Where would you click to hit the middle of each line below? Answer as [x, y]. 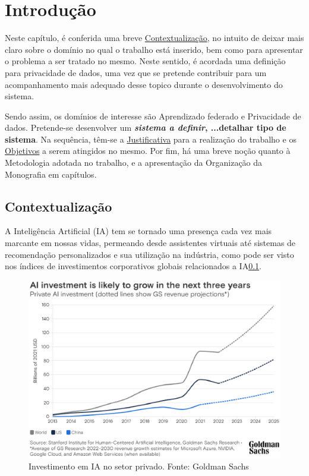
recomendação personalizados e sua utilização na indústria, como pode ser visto [149, 254]
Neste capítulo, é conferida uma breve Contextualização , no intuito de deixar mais [154, 38]
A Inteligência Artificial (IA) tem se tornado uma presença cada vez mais [138, 231]
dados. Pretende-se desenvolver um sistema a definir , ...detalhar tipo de [146, 127]
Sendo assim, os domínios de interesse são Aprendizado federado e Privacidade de [153, 116]
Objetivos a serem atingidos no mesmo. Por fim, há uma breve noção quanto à [148, 151]
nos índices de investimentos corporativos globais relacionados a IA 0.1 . [133, 266]
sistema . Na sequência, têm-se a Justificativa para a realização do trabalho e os [151, 139]
